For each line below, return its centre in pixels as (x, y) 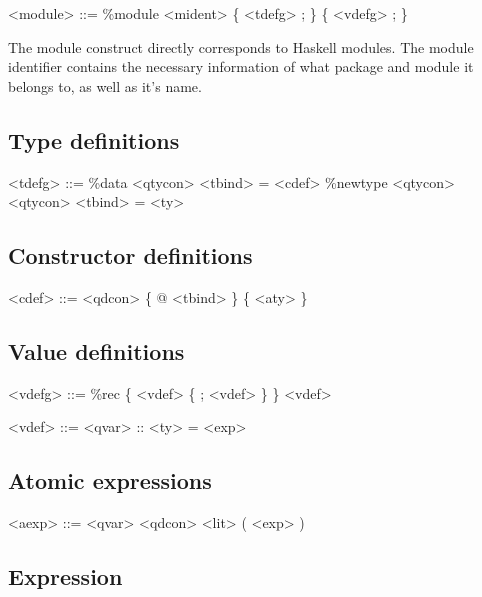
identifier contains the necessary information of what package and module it (241, 66)
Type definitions (94, 139)
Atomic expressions (110, 480)
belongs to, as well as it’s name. (105, 85)
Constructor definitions (130, 255)
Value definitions (96, 350)
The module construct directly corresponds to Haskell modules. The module (241, 46)
